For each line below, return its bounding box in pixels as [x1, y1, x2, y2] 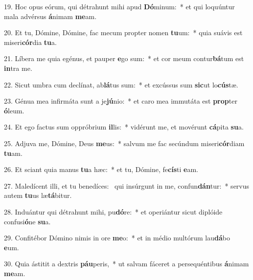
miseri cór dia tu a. [4, 37, 57, 47]
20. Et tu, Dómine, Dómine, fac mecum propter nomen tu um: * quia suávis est [4, 27, 243, 38]
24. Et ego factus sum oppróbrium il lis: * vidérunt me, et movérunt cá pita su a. [4, 122, 244, 132]
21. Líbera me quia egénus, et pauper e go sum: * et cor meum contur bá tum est [4, 53, 244, 64]
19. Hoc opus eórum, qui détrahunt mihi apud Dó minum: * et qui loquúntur [4, 1, 235, 11]
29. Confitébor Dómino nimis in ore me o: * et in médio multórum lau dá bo [4, 233, 230, 243]
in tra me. [4, 63, 32, 73]
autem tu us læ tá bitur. [4, 190, 72, 200]
